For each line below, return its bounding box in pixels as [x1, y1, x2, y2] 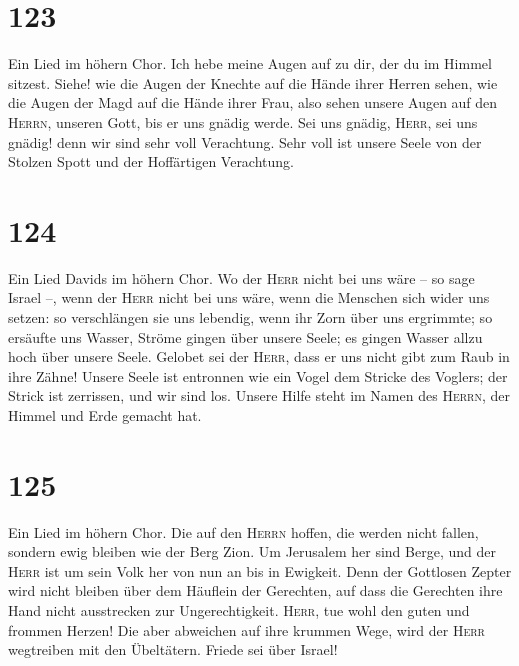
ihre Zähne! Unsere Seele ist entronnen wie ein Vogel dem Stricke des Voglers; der [8, 365, 508, 386]
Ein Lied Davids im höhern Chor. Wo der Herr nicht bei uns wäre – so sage [8, 267, 475, 288]
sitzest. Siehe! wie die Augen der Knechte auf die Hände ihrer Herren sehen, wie [8, 72, 498, 93]
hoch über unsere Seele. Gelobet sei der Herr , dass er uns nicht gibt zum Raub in [8, 346, 510, 367]
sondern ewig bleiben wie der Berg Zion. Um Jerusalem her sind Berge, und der [8, 541, 496, 562]
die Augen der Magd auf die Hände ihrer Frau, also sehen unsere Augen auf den [8, 92, 498, 113]
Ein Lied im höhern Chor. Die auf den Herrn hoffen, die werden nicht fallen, [8, 521, 479, 542]
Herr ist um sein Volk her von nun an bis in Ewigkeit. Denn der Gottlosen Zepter [8, 560, 512, 581]
